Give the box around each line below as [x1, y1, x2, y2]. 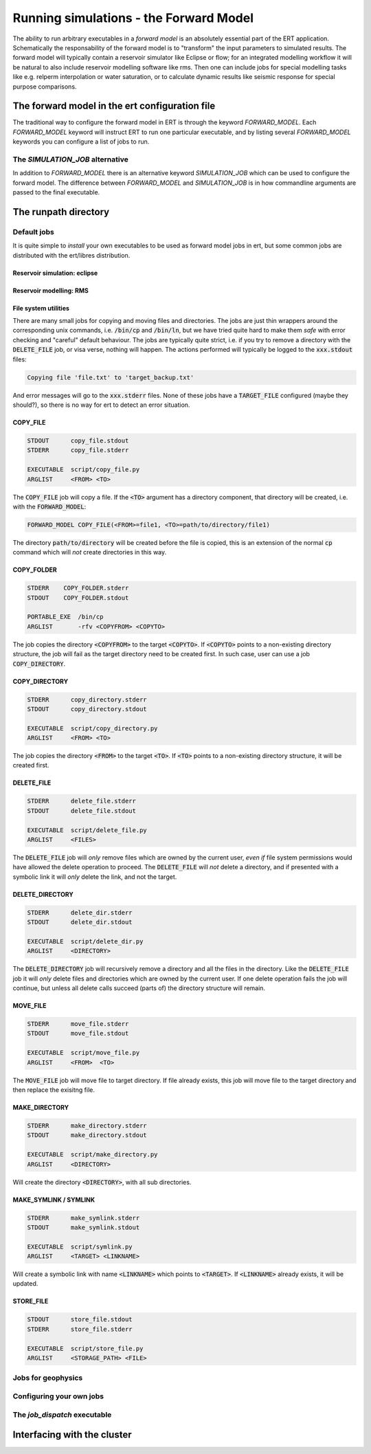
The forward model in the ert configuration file [12, 100, 216, 112]
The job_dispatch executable [12, 1409, 112, 1419]
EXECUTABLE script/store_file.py [27, 1344, 144, 1352]
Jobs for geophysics [12, 1373, 83, 1383]
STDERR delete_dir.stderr [27, 908, 133, 917]
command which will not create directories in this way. [12, 548, 167, 557]
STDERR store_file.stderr [27, 1325, 133, 1333]
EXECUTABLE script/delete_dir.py [27, 937, 144, 945]
